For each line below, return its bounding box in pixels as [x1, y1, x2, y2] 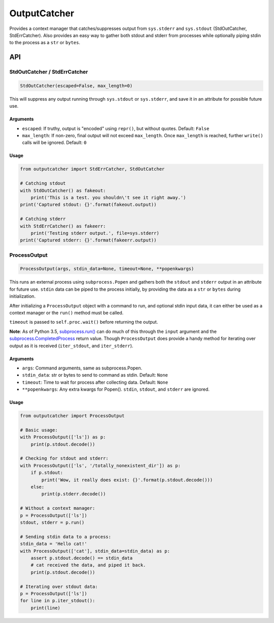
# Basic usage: [20, 427, 58, 433]
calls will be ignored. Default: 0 [22, 140, 87, 146]
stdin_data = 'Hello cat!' [20, 541, 87, 547]
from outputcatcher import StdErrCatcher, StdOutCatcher [20, 166, 165, 172]
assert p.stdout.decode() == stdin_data [30, 555, 133, 561]
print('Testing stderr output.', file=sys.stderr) [30, 230, 159, 236]
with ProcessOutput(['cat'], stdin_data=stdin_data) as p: [20, 548, 170, 554]
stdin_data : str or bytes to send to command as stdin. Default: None [22, 372, 168, 378]
